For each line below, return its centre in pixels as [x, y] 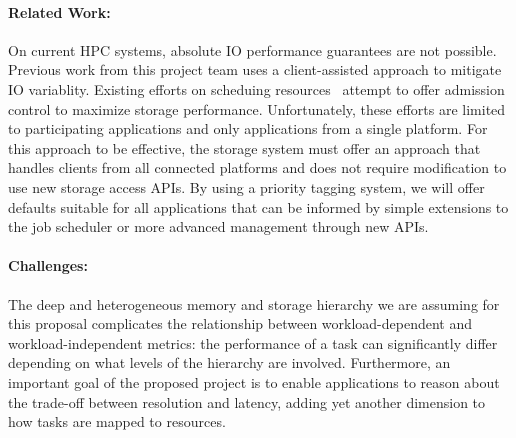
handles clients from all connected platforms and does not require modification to [257, 167]
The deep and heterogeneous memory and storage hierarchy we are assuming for [254, 303]
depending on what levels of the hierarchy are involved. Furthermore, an [229, 362]
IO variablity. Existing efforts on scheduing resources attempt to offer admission [256, 88]
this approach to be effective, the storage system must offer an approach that [244, 147]
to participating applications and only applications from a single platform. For [248, 128]
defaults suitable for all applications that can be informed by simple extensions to [258, 206]
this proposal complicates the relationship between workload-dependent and [240, 323]
